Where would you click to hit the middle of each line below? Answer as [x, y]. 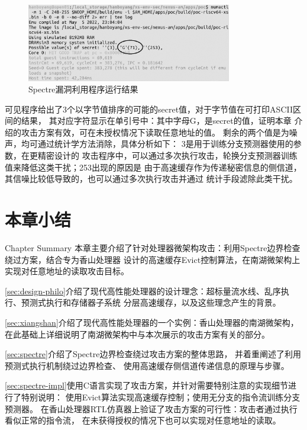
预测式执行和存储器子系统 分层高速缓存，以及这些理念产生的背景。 [151, 302]
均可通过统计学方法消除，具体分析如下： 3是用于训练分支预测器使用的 [157, 144]
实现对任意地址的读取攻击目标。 [67, 271]
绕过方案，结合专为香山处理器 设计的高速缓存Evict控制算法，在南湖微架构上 [153, 259]
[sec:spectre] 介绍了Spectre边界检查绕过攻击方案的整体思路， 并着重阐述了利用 [153, 354]
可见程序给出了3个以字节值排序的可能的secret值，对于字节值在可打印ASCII [149, 109]
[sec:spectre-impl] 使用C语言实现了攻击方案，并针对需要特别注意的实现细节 [146, 385]
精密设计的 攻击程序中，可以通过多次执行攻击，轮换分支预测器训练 [167, 155]
